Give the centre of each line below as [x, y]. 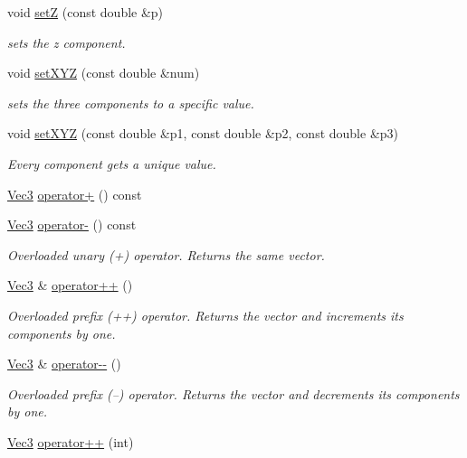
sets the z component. [67, 42]
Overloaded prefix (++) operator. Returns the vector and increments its [205, 315]
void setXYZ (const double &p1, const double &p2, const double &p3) [203, 133]
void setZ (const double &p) [86, 12]
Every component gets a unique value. [112, 163]
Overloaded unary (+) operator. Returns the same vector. [166, 254]
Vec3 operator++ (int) [71, 441]
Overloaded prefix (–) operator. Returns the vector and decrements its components [233, 393]
